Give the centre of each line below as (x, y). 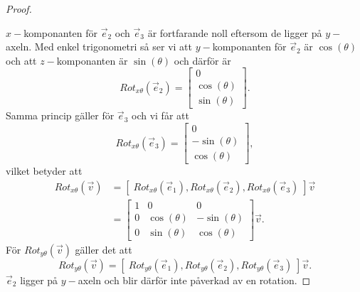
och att (21, 60)
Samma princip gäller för (60, 115)
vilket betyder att (44, 171)
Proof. (19, 9)
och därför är (202, 60)
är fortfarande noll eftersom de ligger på (235, 32)
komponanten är (92, 60)
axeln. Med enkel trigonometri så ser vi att (99, 47)
